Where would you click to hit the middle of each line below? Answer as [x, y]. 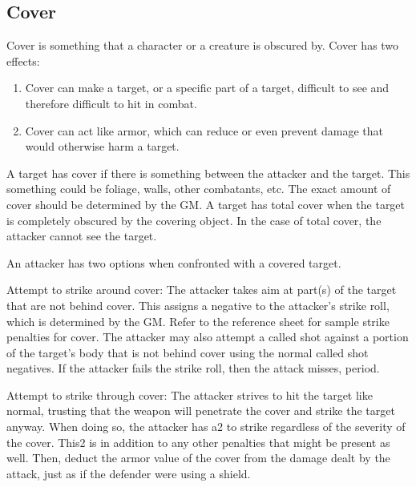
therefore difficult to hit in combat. [111, 103]
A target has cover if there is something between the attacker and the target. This [208, 173]
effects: [23, 60]
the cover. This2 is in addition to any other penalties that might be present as [198, 442]
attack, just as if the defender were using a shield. [129, 473]
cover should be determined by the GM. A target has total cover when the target [206, 204]
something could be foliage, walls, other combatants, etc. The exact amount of [199, 189]
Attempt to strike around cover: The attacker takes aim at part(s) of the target [202, 290]
